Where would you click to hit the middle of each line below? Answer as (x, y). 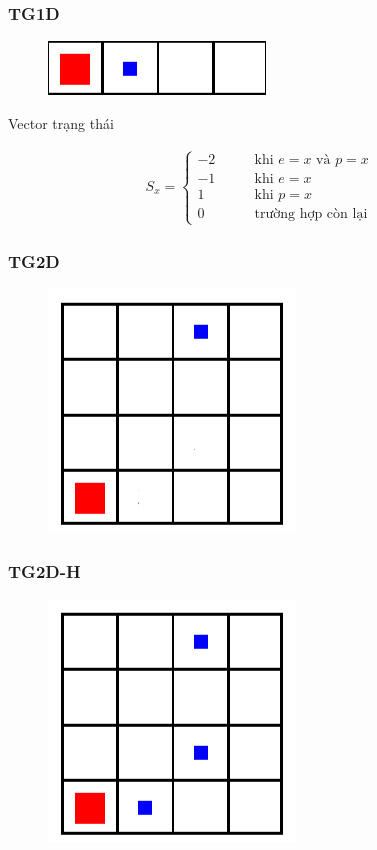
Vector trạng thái (61, 122)
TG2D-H (44, 570)
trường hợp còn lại (311, 213)
